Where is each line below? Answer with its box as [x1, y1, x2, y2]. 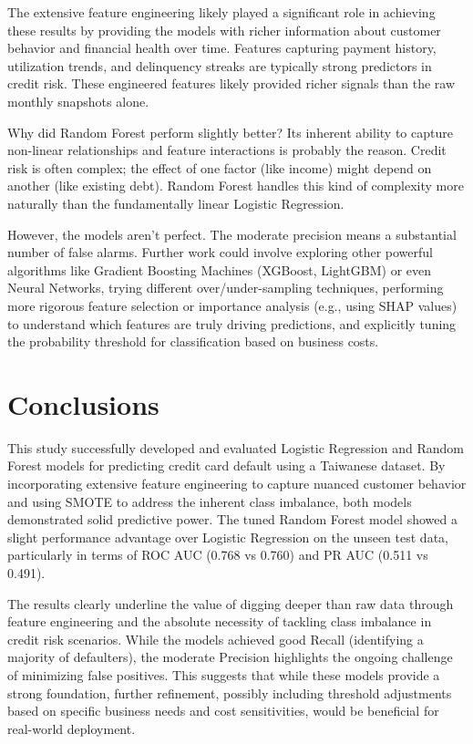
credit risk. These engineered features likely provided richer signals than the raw [7, 74, 456, 93]
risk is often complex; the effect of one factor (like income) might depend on [7, 158, 432, 177]
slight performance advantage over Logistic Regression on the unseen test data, [7, 527, 448, 546]
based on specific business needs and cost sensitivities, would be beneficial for [7, 701, 439, 720]
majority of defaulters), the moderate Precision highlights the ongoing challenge [7, 647, 453, 666]
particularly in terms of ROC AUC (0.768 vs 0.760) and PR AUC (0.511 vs [7, 545, 428, 564]
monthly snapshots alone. [7, 91, 149, 110]
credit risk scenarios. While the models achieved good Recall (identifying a [7, 629, 424, 648]
